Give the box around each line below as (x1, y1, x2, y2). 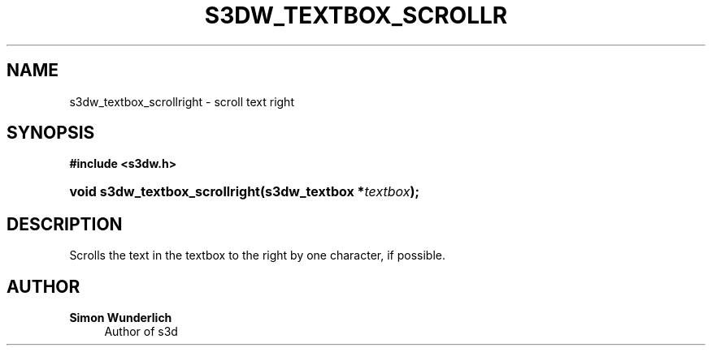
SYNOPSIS (7, 122, 95, 144)
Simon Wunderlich (69, 311, 172, 325)
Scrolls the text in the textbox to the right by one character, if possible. (69, 248, 445, 263)
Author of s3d (104, 324, 178, 339)
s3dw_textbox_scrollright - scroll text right (69, 94, 294, 109)
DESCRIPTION (7, 213, 123, 234)
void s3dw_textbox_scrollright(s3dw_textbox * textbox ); (69, 183, 420, 200)
